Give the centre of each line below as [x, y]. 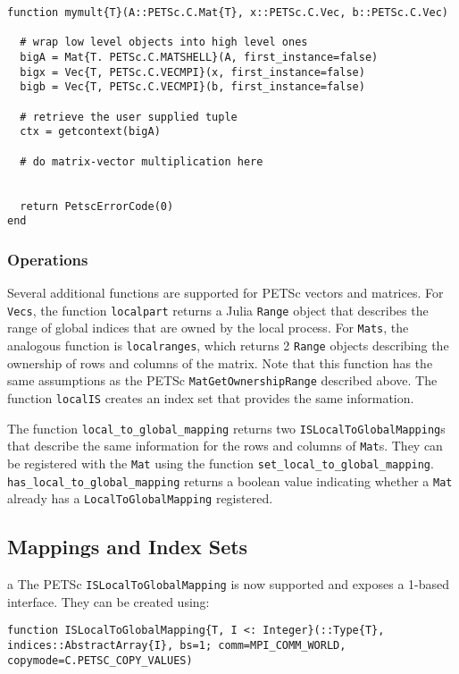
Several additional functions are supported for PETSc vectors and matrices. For [225, 293]
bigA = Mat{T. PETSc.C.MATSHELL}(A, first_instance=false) [199, 57]
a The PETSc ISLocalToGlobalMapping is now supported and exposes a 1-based [229, 584]
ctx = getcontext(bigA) [90, 132]
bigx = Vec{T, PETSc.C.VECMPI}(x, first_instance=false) [192, 72]
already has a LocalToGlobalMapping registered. [140, 498]
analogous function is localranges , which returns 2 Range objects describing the [228, 345]
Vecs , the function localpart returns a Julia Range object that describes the [218, 310]
